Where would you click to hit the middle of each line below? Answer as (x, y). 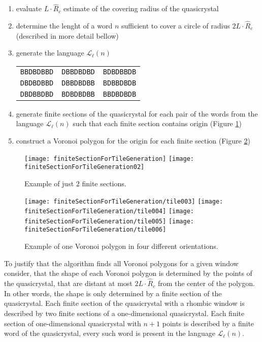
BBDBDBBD (37, 72)
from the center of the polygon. (206, 283)
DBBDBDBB (78, 83)
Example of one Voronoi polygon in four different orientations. (121, 246)
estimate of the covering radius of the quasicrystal (141, 8)
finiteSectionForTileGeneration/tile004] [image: (109, 211)
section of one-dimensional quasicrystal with (73, 323)
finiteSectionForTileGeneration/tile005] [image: (109, 221)
